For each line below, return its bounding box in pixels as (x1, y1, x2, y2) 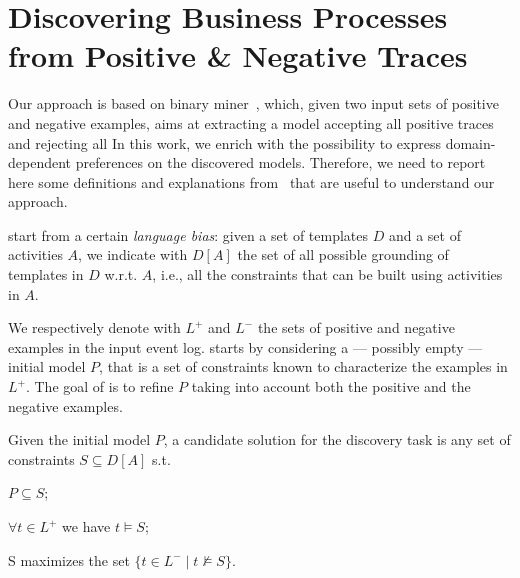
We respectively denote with (8, 317, 181, 338)
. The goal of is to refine (25, 376, 174, 397)
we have (62, 516, 111, 536)
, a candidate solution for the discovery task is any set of (163, 429, 511, 450)
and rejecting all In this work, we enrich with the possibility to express (8, 132, 441, 153)
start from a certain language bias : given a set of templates (8, 224, 368, 245)
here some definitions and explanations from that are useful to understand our (8, 171, 495, 192)
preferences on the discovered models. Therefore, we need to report (75, 152, 486, 173)
